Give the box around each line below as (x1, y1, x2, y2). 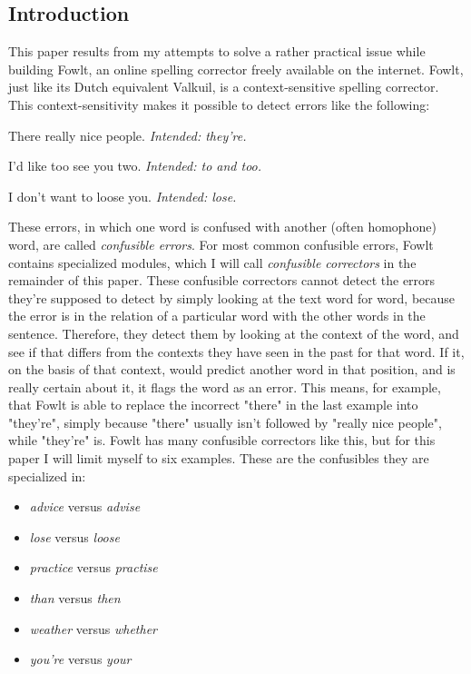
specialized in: (8, 466, 86, 485)
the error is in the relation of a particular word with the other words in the (8, 306, 426, 325)
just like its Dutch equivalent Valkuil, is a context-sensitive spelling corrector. (8, 77, 439, 96)
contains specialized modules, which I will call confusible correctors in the (8, 253, 417, 272)
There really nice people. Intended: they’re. (8, 125, 247, 144)
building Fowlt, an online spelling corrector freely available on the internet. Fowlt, (8, 59, 464, 78)
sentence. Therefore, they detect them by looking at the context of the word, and (8, 323, 459, 342)
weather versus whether (29, 619, 158, 638)
